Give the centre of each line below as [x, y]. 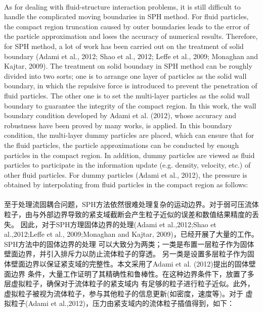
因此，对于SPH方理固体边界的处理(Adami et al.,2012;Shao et [118, 224]
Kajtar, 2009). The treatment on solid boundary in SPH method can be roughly [128, 66]
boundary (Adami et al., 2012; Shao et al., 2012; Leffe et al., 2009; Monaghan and [131, 56]
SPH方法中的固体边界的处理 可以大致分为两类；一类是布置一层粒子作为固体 [129, 244]
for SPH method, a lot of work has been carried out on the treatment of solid [124, 46]
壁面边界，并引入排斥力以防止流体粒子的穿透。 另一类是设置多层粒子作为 [126, 254]
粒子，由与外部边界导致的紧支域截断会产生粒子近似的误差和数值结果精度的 [128, 214]
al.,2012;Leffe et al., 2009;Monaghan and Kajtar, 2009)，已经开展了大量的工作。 [131, 234]
